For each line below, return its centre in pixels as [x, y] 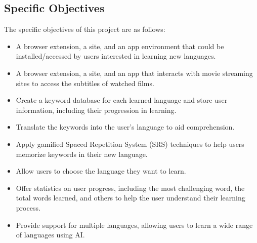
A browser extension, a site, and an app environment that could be [120, 46]
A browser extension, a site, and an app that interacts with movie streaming [134, 73]
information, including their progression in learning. [96, 110]
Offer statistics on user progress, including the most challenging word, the [130, 188]
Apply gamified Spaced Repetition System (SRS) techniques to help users [130, 144]
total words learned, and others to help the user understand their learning [131, 198]
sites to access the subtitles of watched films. [85, 83]
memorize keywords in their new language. [82, 154]
